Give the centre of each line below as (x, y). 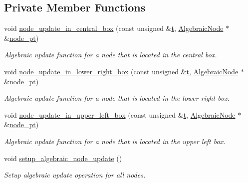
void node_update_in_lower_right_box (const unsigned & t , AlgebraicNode (121, 71)
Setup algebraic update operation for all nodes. (75, 175)
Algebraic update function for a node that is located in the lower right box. (117, 98)
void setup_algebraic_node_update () (63, 158)
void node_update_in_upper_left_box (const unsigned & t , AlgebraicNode (120, 114)
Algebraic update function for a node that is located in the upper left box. (115, 141)
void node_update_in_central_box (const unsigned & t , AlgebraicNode (114, 28)
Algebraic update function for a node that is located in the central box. (111, 55)
